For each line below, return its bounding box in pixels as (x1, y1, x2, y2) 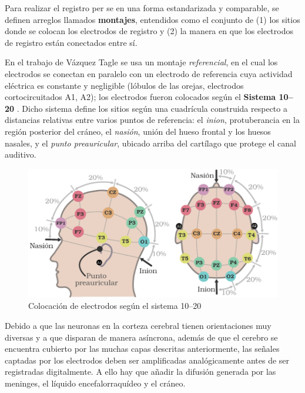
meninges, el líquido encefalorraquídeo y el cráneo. (5, 377, 186, 389)
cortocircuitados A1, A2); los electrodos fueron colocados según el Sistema (5, 91, 276, 103)
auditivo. (5, 148, 36, 161)
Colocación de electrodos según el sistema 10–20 (28, 299, 202, 312)
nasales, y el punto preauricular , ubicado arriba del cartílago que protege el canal (5, 136, 296, 149)
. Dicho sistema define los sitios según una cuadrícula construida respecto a (16, 102, 287, 114)
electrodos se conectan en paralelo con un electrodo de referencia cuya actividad (5, 67, 293, 79)
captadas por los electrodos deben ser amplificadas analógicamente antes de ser (5, 354, 290, 366)
